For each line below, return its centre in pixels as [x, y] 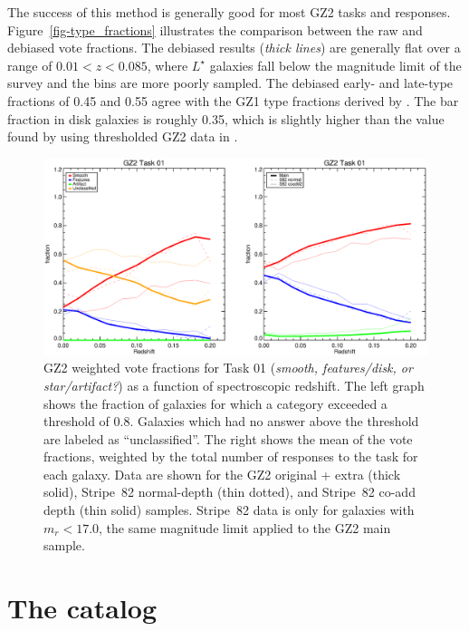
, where [167, 65]
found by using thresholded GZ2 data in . [123, 136]
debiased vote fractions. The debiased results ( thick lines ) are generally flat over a [234, 48]
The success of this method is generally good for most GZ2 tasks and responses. [229, 12]
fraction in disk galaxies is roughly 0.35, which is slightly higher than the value [226, 118]
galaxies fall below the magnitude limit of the [335, 65]
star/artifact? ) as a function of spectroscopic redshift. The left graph [234, 385]
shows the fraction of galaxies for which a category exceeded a [215, 403]
